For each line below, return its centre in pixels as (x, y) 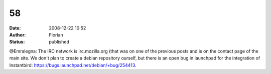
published (59, 42)
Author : (18, 34)
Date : (15, 28)
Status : (17, 42)
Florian (56, 34)
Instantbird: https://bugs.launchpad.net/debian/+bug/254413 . (73, 65)
